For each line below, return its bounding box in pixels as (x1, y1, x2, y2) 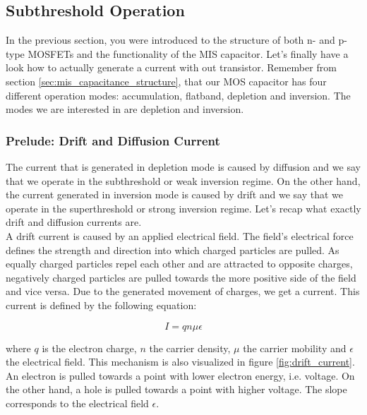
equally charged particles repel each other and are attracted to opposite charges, (6, 256, 353, 271)
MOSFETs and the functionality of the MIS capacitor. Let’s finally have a (28, 46, 349, 61)
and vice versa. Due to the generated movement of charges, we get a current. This (6, 284, 360, 299)
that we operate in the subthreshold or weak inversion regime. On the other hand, (6, 173, 361, 188)
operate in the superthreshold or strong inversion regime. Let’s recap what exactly (6, 200, 361, 215)
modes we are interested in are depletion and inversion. (6, 102, 244, 116)
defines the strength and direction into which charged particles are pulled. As (6, 242, 339, 257)
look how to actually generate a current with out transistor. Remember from (6, 60, 337, 75)
